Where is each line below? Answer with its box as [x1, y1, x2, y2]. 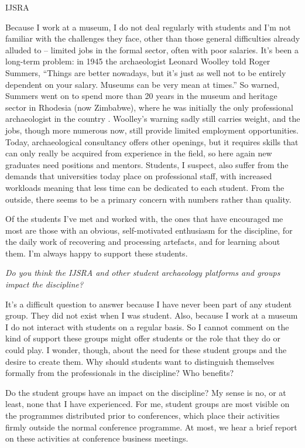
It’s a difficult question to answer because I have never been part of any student [5, 297, 292, 310]
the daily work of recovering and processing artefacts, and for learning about [5, 235, 280, 248]
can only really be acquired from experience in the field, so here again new [5, 147, 272, 159]
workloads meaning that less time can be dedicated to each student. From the [5, 181, 285, 193]
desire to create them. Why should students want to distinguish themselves [5, 355, 275, 367]
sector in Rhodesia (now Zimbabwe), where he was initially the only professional [5, 101, 293, 113]
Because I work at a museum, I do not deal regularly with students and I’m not [5, 20, 291, 33]
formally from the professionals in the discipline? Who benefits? [5, 367, 234, 379]
